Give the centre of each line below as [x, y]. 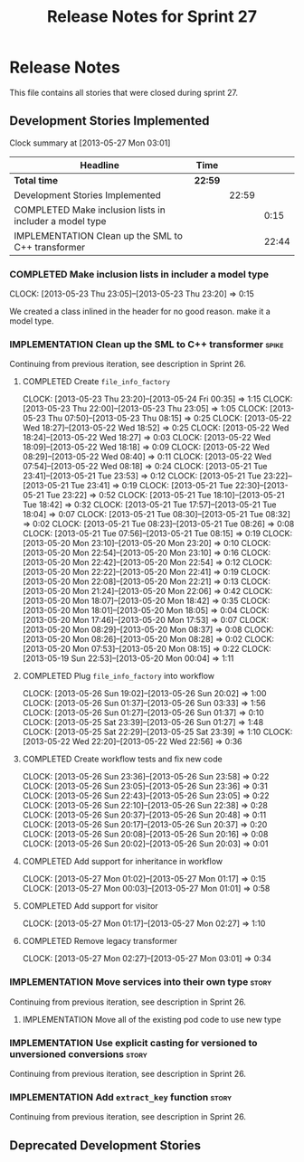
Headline [100, 165]
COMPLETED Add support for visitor [90, 906]
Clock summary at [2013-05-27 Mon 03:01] [90, 143]
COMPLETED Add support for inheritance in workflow [123, 862]
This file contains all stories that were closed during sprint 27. [123, 92]
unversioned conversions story [78, 1053]
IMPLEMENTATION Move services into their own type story [141, 982]
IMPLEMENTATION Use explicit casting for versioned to [133, 1043]
